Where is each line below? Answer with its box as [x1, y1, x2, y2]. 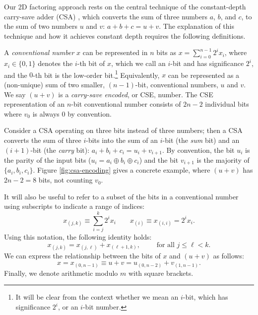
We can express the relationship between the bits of [4, 250, 161, 260]
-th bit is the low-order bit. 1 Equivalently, [33, 68, 160, 80]
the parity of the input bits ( [4, 155, 91, 165]
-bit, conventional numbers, [135, 79, 218, 90]
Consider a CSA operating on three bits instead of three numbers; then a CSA [4, 125, 243, 135]
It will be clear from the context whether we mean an [15, 292, 179, 302]
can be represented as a [168, 69, 240, 80]
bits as [156, 47, 177, 58]
